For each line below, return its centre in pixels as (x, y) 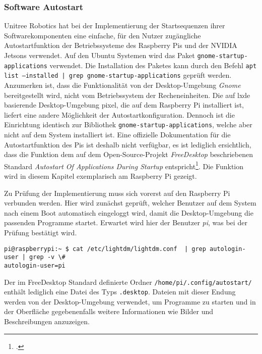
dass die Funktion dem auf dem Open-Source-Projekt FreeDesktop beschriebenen (128, 154)
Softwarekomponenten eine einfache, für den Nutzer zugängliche (103, 35)
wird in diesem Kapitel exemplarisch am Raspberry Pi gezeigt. (101, 176)
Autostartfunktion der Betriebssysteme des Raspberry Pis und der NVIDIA (121, 45)
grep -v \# (47, 257)
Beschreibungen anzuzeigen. (47, 321)
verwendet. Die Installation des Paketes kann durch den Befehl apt (153, 65)
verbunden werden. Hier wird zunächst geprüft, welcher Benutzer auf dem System (130, 203)
